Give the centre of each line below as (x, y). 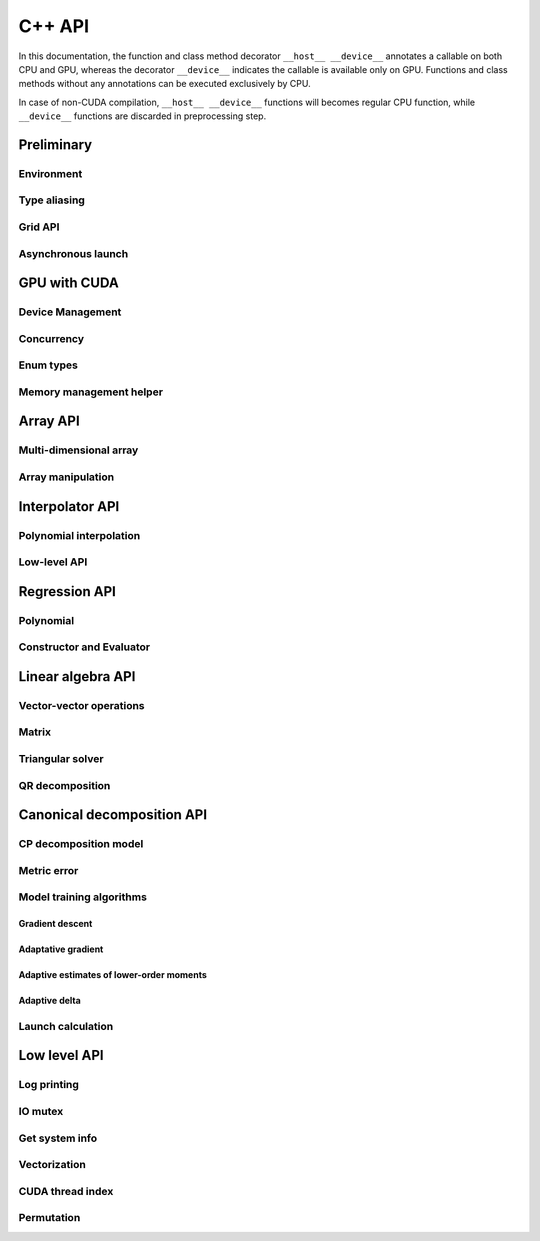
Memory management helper (91, 392)
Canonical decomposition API (113, 815)
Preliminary (55, 144)
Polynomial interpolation (79, 535)
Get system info (58, 1138)
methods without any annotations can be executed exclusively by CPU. (164, 84)
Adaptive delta (50, 1001)
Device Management (70, 312)
